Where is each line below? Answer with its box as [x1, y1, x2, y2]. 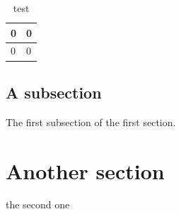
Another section [6, 156, 165, 185]
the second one [6, 197, 70, 212]
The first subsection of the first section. [6, 114, 176, 129]
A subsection [6, 81, 102, 103]
